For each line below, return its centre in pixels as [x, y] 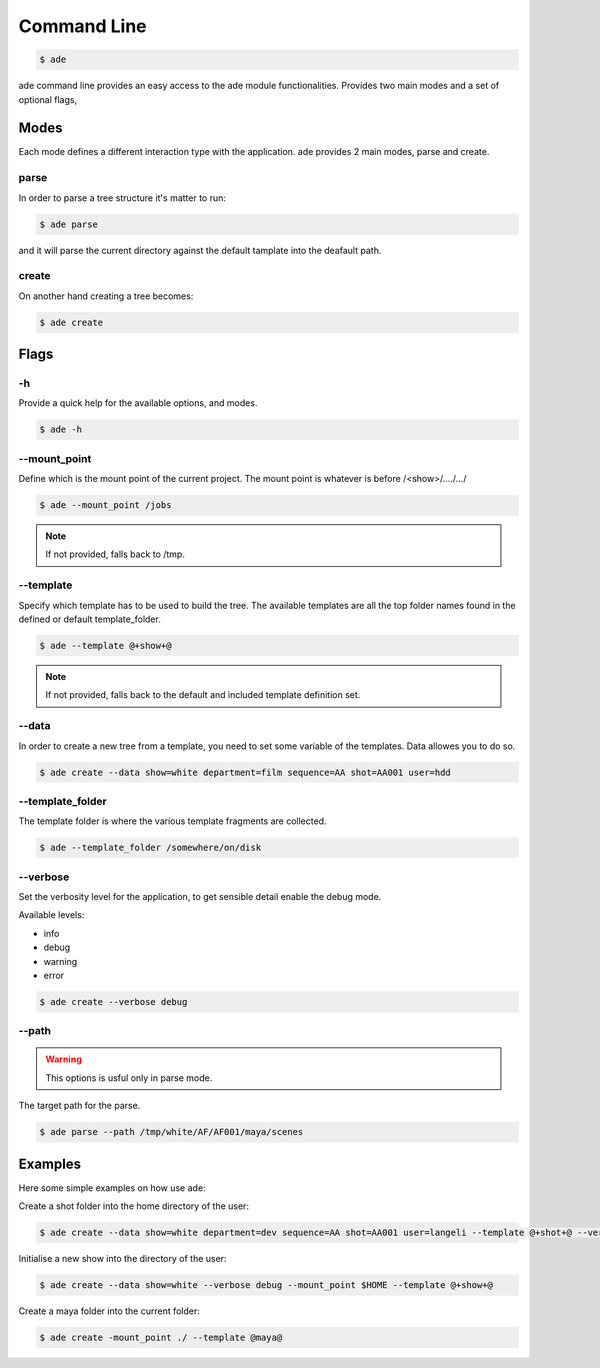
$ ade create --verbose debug [113, 1001]
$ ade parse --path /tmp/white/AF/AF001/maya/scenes [171, 1132]
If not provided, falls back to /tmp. [115, 554]
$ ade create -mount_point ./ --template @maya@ [161, 1338]
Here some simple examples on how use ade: [112, 1187]
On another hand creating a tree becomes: [106, 296]
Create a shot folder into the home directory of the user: [134, 1206]
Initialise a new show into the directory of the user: [122, 1259]
